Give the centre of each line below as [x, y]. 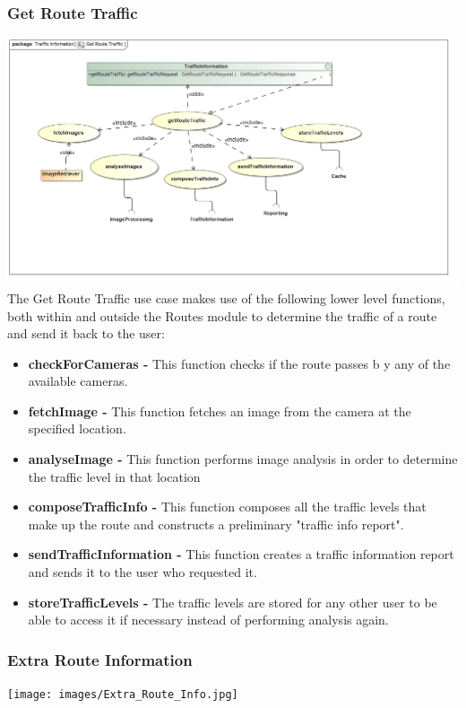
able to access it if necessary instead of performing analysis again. [208, 620]
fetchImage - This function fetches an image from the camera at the [220, 411]
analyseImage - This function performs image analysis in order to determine [243, 459]
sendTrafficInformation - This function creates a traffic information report [241, 554]
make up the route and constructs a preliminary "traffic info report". [216, 524]
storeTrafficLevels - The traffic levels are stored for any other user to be [233, 602]
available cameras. [78, 381]
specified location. [77, 428]
